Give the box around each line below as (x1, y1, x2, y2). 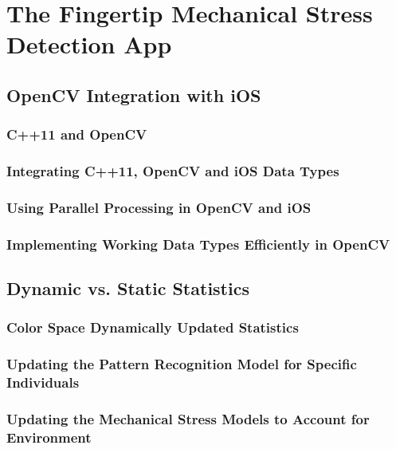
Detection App (6, 28, 172, 61)
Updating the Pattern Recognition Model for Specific (6, 354, 357, 374)
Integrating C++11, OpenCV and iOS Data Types (6, 161, 339, 181)
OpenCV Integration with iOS (6, 82, 261, 107)
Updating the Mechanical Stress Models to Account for (6, 409, 370, 429)
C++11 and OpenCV (6, 124, 147, 144)
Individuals (6, 372, 80, 392)
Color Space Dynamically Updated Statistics (6, 317, 299, 337)
